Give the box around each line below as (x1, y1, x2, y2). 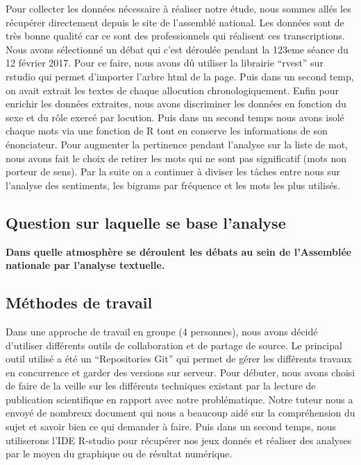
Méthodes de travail (6, 292, 153, 313)
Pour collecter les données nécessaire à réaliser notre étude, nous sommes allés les (6, 1, 351, 15)
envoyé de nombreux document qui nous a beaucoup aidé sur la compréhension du (6, 405, 355, 420)
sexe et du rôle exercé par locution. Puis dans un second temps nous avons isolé (6, 109, 344, 124)
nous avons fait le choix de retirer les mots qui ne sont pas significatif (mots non (6, 150, 347, 165)
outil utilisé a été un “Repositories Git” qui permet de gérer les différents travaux (6, 351, 352, 366)
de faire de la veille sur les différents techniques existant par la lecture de (6, 378, 316, 393)
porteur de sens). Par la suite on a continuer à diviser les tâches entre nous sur (6, 164, 341, 179)
